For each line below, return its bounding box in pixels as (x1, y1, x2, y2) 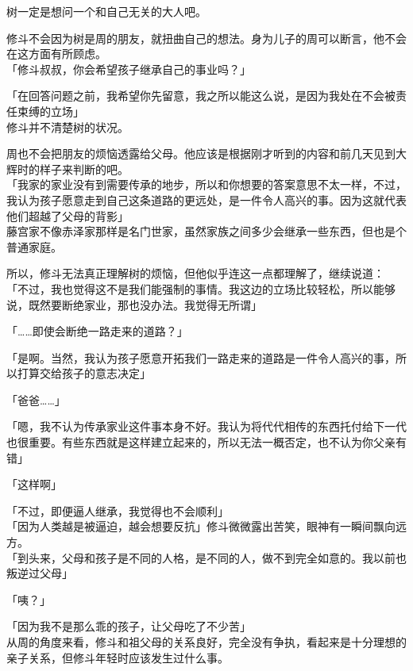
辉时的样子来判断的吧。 (6, 160, 129, 177)
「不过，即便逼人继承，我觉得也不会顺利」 (6, 502, 229, 519)
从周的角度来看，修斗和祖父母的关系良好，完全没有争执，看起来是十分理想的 (6, 634, 407, 650)
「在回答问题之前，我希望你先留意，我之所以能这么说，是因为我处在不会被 (6, 87, 396, 104)
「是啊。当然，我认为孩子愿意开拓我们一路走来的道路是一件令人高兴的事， (6, 349, 396, 366)
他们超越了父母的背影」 (6, 207, 129, 224)
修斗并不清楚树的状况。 (6, 118, 129, 135)
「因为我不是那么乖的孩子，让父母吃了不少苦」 (6, 618, 251, 635)
